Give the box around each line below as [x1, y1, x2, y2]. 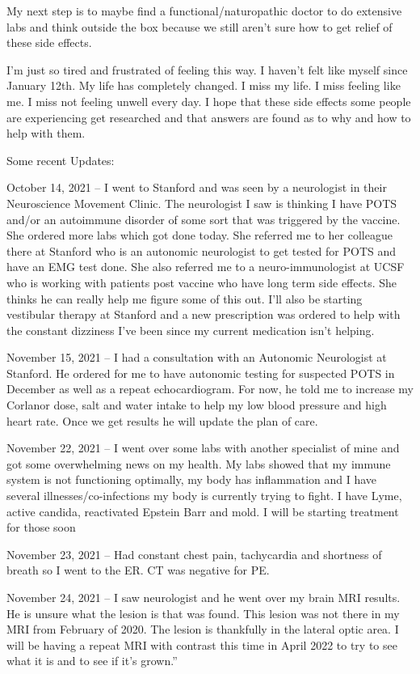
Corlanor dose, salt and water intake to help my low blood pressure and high [6, 396, 387, 413]
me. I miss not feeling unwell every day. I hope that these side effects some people [6, 92, 411, 109]
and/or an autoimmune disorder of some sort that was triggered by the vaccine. [6, 210, 401, 227]
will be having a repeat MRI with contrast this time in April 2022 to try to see [6, 636, 397, 653]
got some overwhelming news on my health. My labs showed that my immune [6, 455, 391, 472]
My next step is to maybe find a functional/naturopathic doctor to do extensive [6, 2, 402, 19]
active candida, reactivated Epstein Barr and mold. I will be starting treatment [6, 502, 399, 519]
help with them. [6, 125, 86, 142]
